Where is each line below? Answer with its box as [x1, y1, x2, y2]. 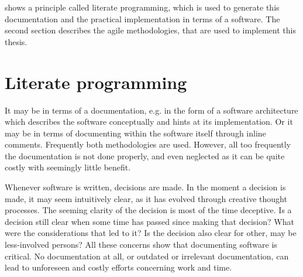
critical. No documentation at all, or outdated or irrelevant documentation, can [5, 249, 289, 262]
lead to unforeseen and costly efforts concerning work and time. [5, 261, 232, 273]
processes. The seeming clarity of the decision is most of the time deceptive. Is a [5, 204, 292, 216]
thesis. [5, 35, 27, 47]
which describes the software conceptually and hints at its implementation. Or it [5, 115, 293, 128]
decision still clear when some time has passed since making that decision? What [5, 215, 294, 227]
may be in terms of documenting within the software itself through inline [5, 126, 266, 139]
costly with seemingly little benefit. [5, 161, 131, 173]
